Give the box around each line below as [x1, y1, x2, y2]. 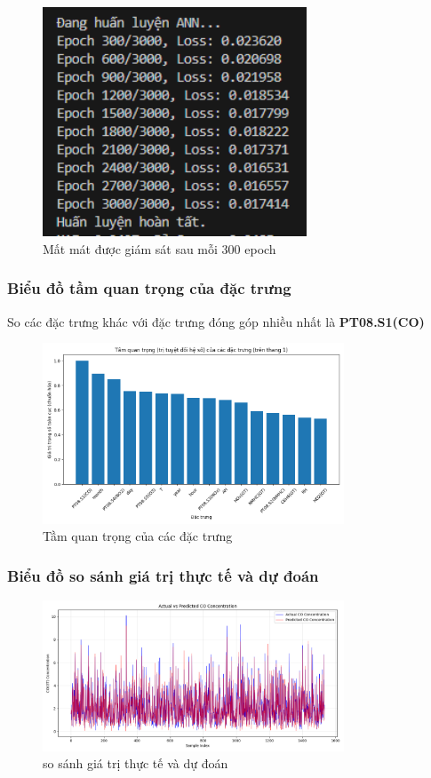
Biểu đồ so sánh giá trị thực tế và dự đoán [7, 564, 319, 586]
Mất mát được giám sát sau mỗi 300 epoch [43, 239, 276, 258]
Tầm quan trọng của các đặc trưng [43, 527, 233, 545]
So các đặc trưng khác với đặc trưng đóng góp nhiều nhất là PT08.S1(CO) [7, 312, 425, 330]
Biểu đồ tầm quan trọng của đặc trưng [7, 277, 291, 299]
